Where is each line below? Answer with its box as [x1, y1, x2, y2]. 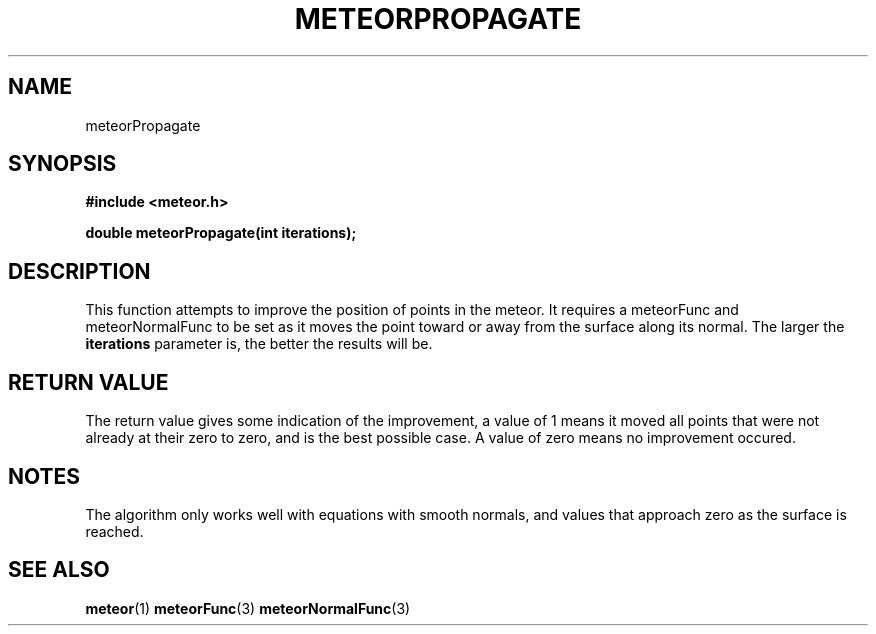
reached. [85, 522, 144, 540]
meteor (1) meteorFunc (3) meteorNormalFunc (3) [85, 599, 411, 617]
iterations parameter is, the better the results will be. [85, 335, 433, 353]
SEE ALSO [8, 557, 110, 583]
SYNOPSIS [8, 151, 117, 177]
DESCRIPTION [8, 258, 151, 284]
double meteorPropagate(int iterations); [85, 224, 357, 242]
